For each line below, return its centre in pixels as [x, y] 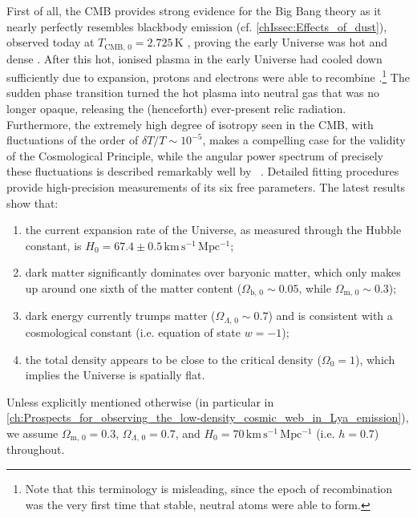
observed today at [51, 42]
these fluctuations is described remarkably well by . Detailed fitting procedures [203, 171]
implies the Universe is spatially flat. [115, 375]
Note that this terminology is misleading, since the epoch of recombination [209, 488]
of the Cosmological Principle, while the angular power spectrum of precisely [195, 155]
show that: [32, 202]
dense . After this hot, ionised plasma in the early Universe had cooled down [194, 58]
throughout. [36, 449]
